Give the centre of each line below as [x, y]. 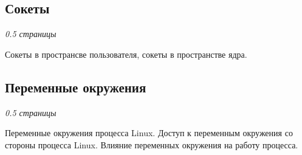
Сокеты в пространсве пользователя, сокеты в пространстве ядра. [126, 54]
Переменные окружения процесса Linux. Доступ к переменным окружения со [149, 133]
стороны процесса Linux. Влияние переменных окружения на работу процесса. [152, 144]
